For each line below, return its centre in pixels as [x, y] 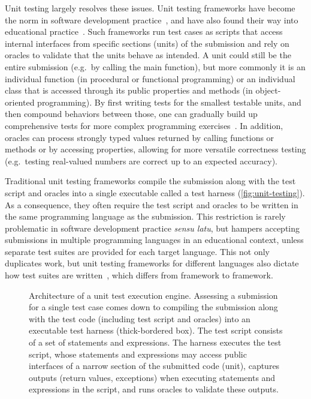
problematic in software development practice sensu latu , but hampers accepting [153, 228]
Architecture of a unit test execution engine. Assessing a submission [153, 295]
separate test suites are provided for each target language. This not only [137, 251]
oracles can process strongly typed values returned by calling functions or [140, 137]
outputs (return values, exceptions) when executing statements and [152, 377]
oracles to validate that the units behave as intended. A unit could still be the [148, 55]
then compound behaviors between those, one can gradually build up [131, 114]
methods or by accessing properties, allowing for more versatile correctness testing [155, 149]
